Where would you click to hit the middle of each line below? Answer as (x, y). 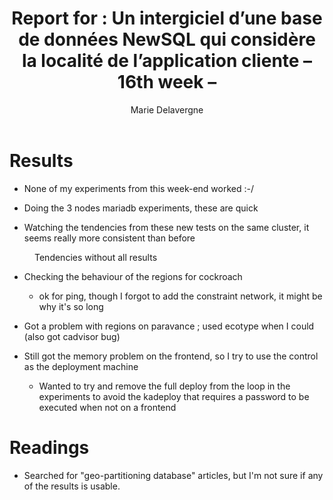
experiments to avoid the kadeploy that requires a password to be (174, 396)
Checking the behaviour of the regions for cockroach (133, 276)
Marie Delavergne (167, 109)
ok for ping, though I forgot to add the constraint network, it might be (180, 296)
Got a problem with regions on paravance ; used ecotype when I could (169, 326)
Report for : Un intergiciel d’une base (167, 18)
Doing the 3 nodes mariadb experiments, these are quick (141, 208)
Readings (49, 447)
